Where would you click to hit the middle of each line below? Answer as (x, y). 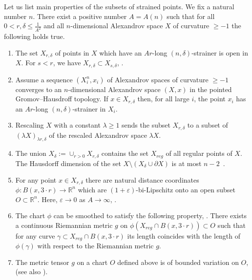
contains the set (125, 153)
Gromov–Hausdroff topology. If (62, 99)
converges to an (39, 89)
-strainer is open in (220, 52)
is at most (187, 163)
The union (31, 153)
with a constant (77, 125)
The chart (30, 215)
